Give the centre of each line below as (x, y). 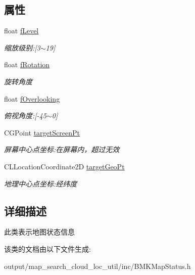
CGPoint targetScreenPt (42, 132)
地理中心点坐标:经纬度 (41, 183)
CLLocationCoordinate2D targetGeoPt (64, 166)
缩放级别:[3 (22, 47)
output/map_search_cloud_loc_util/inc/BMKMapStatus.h (97, 266)
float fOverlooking (32, 98)
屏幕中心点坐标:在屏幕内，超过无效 (62, 149)
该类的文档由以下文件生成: (47, 248)
